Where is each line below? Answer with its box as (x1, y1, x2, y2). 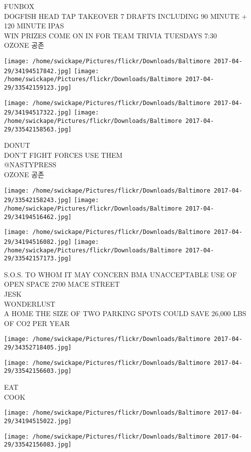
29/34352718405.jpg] (4, 344, 72, 351)
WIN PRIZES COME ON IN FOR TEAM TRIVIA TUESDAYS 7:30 (4, 30, 217, 40)
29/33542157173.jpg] (4, 255, 72, 262)
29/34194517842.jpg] (4, 67, 72, 75)
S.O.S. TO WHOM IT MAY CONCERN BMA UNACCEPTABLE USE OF (4, 269, 237, 279)
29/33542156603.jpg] (4, 367, 72, 375)
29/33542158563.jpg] (4, 125, 72, 133)
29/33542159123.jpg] (4, 84, 72, 91)
